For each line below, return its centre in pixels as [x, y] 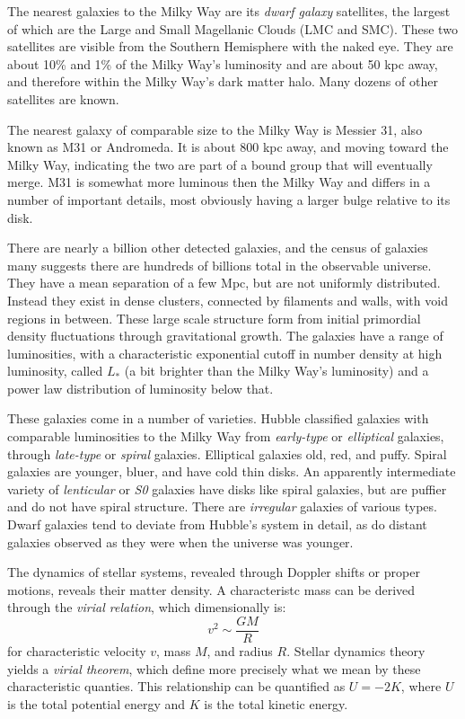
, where [421, 686]
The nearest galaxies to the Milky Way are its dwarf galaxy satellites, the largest [229, 11]
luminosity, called [55, 371]
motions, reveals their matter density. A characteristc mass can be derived [211, 589]
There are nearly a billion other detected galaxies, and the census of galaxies [218, 248]
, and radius [240, 651]
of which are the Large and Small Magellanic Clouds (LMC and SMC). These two [232, 28]
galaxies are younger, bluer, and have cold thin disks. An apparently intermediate [232, 471]
